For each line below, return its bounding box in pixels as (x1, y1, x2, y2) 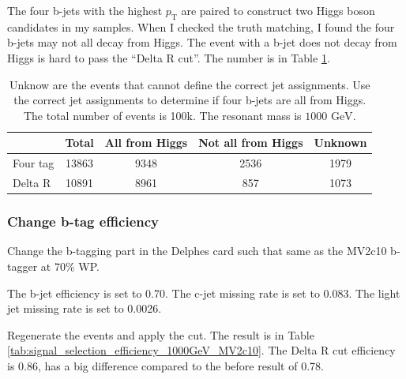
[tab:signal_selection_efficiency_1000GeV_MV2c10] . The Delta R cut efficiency (7, 342, 396, 358)
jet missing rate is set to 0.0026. (7, 300, 162, 317)
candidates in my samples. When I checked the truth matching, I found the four (7, 18, 395, 35)
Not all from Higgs (198, 134, 303, 151)
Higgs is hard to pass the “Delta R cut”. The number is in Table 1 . (7, 49, 330, 66)
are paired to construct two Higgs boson (181, 2, 375, 18)
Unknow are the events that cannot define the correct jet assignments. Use (9, 76, 370, 92)
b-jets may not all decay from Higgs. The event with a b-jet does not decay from (7, 34, 397, 51)
